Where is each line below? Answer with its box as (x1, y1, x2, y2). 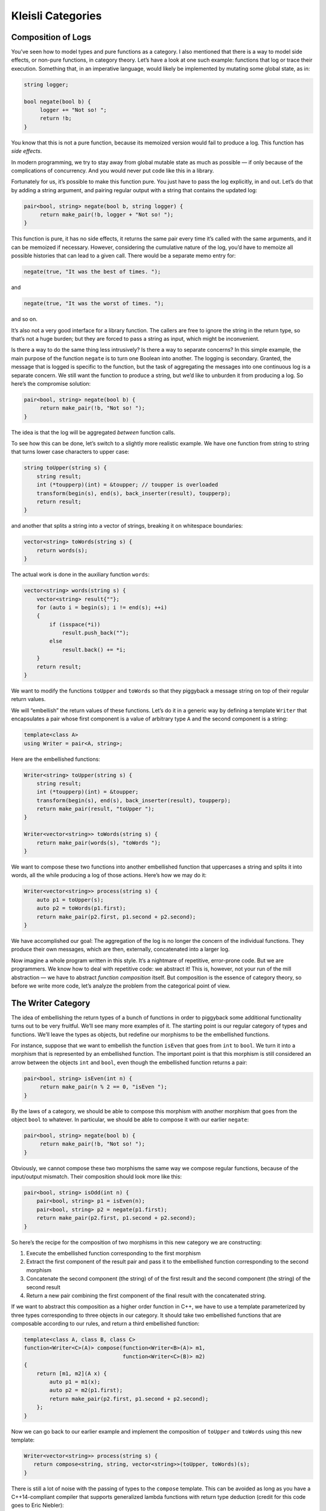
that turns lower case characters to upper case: (11, 448, 130, 456)
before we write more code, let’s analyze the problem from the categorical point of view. (11, 982, 231, 989)
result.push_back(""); (62, 629, 129, 636)
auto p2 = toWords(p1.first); (36, 905, 126, 912)
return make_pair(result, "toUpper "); (36, 806, 155, 812)
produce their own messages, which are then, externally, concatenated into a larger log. (11, 946, 230, 953)
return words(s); (36, 547, 88, 554)
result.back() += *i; (62, 646, 126, 653)
